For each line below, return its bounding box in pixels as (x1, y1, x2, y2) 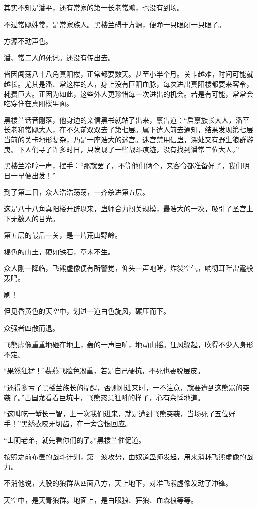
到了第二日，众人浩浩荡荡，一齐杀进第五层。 (4, 187, 149, 197)
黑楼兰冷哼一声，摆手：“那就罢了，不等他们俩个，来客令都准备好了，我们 (4, 160, 243, 171)
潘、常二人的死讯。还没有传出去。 (4, 52, 115, 62)
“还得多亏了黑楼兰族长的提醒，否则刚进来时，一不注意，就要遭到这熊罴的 (4, 382, 243, 393)
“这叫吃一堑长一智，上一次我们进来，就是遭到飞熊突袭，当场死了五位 (4, 408, 229, 419)
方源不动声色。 (4, 36, 52, 46)
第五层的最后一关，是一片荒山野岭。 (4, 230, 122, 240)
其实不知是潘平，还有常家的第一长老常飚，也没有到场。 (4, 2, 184, 12)
